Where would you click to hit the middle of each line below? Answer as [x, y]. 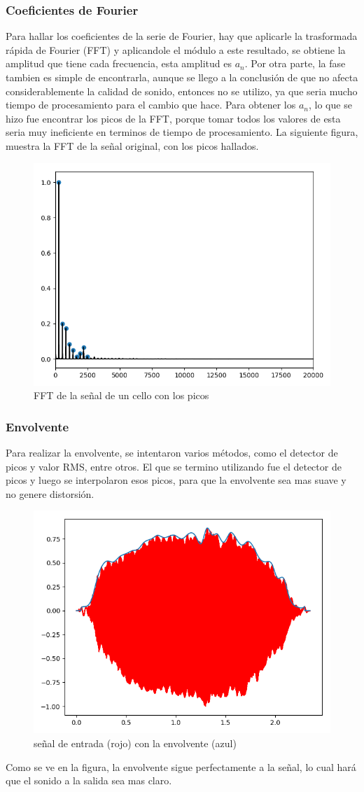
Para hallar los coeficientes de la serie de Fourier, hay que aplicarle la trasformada [182, 36]
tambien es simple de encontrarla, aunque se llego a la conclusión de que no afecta [182, 77]
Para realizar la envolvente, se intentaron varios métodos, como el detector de [172, 452]
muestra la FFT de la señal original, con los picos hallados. [132, 145]
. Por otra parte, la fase [295, 63]
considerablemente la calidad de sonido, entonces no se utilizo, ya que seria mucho [182, 91]
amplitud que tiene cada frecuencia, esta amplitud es [119, 63]
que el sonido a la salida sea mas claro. [89, 780]
